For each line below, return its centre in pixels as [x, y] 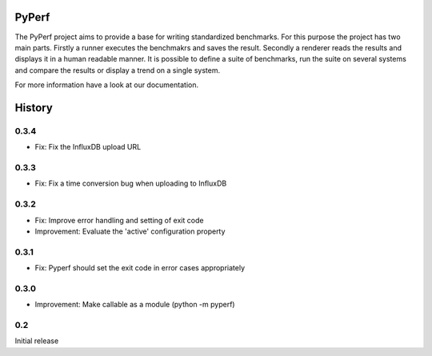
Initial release [37, 341]
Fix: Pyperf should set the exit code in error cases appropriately [140, 268]
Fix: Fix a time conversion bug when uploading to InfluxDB [131, 183]
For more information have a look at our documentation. [107, 85]
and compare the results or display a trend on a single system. [118, 70]
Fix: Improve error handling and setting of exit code [119, 220]
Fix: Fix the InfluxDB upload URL [88, 147]
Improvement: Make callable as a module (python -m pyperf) [135, 305]
